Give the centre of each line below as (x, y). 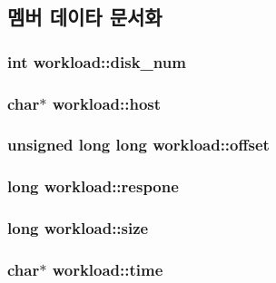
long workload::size (78, 228)
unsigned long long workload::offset (138, 145)
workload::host (107, 103)
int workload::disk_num (97, 61)
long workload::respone (93, 186)
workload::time (108, 269)
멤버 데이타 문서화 (85, 17)
